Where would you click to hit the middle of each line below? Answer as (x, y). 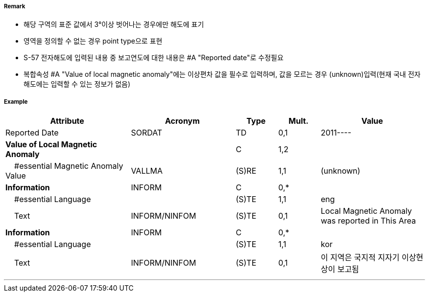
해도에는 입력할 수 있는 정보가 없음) (77, 84)
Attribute (67, 121)
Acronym (182, 121)
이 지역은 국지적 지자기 (360, 258)
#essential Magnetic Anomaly (69, 166)
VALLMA (147, 171)
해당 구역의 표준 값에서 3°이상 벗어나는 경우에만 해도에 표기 (114, 24)
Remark (15, 6)
